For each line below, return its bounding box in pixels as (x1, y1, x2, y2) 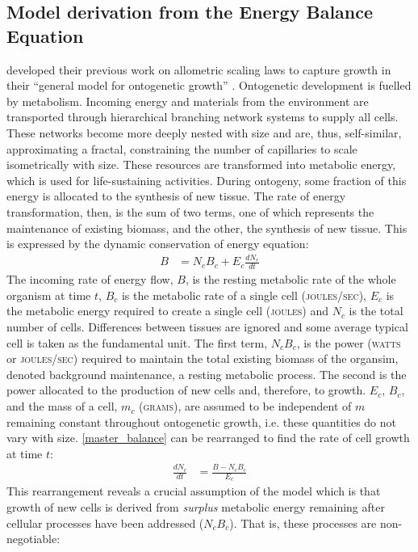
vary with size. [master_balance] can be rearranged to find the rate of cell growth (6, 429, 410, 446)
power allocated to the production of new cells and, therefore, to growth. (6, 381, 366, 398)
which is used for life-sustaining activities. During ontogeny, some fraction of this (6, 171, 407, 188)
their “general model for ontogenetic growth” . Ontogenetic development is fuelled (6, 77, 412, 94)
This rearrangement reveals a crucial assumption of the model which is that (6, 482, 381, 499)
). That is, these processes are (229, 514, 377, 531)
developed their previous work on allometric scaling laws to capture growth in (6, 61, 391, 78)
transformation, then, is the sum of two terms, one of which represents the (6, 203, 374, 220)
